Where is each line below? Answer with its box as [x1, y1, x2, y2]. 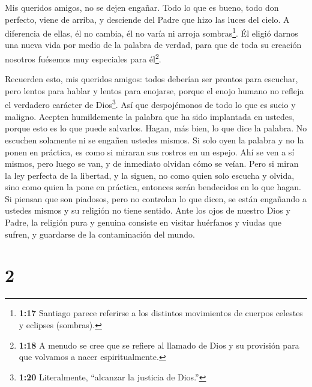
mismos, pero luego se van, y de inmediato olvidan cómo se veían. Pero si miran [5, 157, 299, 170]
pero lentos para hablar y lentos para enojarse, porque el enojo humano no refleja [5, 84, 304, 97]
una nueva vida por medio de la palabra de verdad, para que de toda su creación [5, 38, 302, 51]
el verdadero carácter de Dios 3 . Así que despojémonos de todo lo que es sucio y [5, 97, 296, 111]
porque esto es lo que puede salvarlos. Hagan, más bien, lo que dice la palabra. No [5, 122, 307, 134]
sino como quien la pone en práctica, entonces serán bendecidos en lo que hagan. [5, 181, 301, 193]
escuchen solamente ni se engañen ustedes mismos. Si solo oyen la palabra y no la [5, 133, 304, 146]
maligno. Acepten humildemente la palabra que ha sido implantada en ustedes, [5, 110, 295, 122]
